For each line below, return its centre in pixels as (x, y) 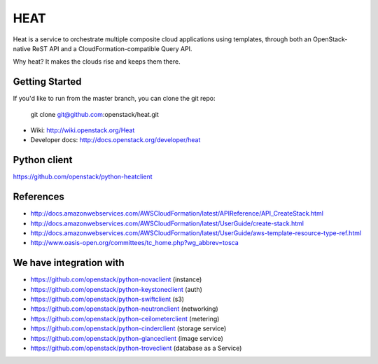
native (22, 48)
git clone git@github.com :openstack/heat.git (94, 114)
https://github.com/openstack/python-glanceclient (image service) (127, 338)
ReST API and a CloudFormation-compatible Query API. (112, 48)
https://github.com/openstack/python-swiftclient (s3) (107, 299)
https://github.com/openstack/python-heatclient (83, 177)
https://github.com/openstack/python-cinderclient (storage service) (128, 328)
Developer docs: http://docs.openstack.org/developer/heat (115, 140)
